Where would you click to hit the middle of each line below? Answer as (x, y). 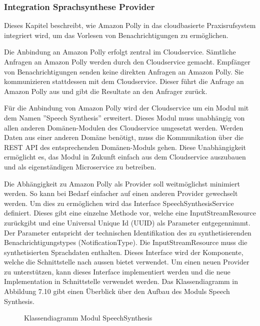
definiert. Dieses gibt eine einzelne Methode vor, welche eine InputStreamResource (130, 213)
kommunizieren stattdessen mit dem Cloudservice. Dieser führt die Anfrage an (124, 81)
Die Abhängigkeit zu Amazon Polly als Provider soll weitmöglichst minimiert (122, 183)
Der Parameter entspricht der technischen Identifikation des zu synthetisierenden (128, 232)
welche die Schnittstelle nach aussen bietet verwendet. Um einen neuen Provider (127, 262)
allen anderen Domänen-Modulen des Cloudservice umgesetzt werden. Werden (124, 127)
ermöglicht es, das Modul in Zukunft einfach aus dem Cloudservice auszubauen (125, 157)
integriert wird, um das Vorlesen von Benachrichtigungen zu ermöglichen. (116, 35)
